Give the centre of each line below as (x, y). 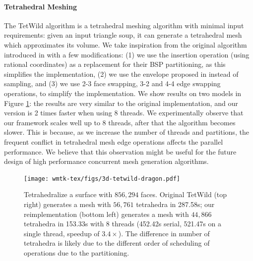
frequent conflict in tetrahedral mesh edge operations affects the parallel (114, 141)
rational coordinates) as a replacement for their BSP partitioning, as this (115, 64)
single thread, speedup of (62, 233)
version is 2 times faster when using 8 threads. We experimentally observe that (124, 113)
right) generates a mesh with (67, 204)
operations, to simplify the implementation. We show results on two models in (123, 93)
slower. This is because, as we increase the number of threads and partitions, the (126, 132)
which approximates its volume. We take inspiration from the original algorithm (126, 44)
